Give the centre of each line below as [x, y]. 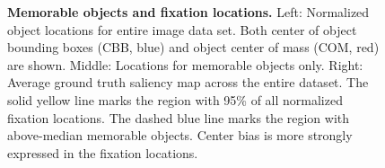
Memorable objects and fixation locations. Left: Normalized [188, 12]
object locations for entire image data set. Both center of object [182, 29]
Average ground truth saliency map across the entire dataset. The [188, 82]
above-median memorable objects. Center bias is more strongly [180, 135]
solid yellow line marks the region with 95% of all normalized [175, 99]
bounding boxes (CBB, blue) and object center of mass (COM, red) [193, 47]
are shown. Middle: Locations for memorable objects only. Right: [185, 64]
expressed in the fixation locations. [103, 152]
